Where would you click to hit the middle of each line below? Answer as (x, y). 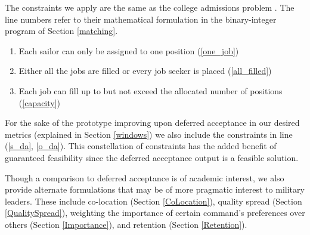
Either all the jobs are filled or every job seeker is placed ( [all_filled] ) (145, 71)
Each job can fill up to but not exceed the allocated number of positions (151, 90)
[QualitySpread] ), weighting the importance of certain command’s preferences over (155, 213)
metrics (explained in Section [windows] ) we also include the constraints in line (149, 134)
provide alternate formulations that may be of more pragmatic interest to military (155, 189)
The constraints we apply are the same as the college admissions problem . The (150, 7)
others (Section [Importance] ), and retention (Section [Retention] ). (126, 224)
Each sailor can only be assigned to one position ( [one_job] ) (129, 50)
